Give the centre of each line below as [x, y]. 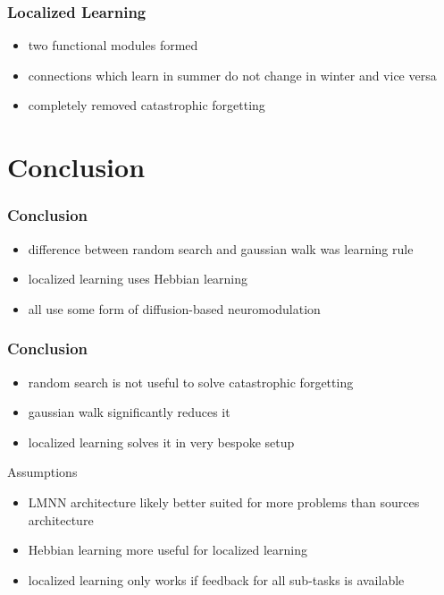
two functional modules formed [113, 45]
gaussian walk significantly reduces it [129, 412]
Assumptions [42, 472]
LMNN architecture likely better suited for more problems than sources [224, 501]
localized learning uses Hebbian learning [138, 279]
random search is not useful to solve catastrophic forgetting [191, 382]
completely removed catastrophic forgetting [147, 105]
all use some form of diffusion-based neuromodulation [174, 308]
